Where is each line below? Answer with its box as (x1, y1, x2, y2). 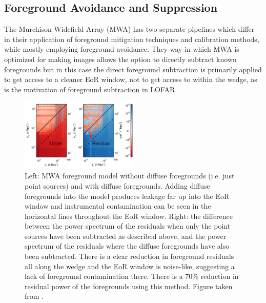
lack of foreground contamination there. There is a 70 (25, 271, 193, 281)
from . (25, 291, 44, 301)
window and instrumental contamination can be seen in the (25, 200, 211, 211)
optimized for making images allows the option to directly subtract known (4, 53, 237, 64)
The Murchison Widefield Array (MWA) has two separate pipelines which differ (4, 24, 255, 34)
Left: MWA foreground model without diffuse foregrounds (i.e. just (25, 170, 235, 181)
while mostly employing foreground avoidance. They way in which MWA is (4, 44, 239, 54)
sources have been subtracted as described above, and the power (25, 230, 227, 241)
